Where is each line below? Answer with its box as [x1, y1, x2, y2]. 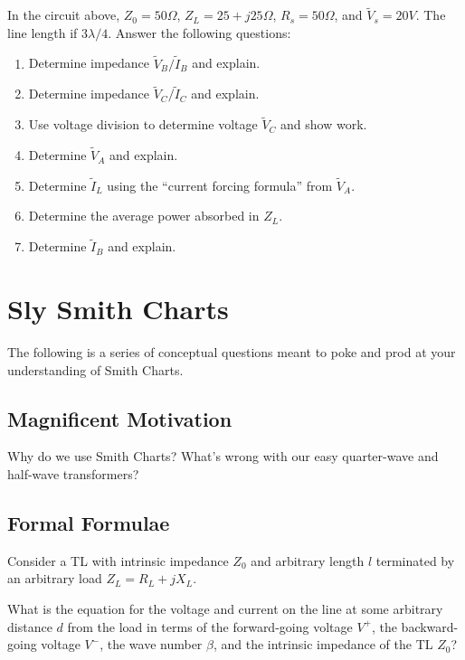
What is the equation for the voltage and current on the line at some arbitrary [7, 599, 443, 618]
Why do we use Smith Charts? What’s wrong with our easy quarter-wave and [7, 447, 439, 466]
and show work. [280, 115, 367, 134]
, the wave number [100, 635, 203, 654]
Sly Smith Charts [7, 290, 229, 327]
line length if [7, 23, 78, 42]
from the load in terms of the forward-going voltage [67, 617, 353, 636]
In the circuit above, [7, 5, 120, 24]
